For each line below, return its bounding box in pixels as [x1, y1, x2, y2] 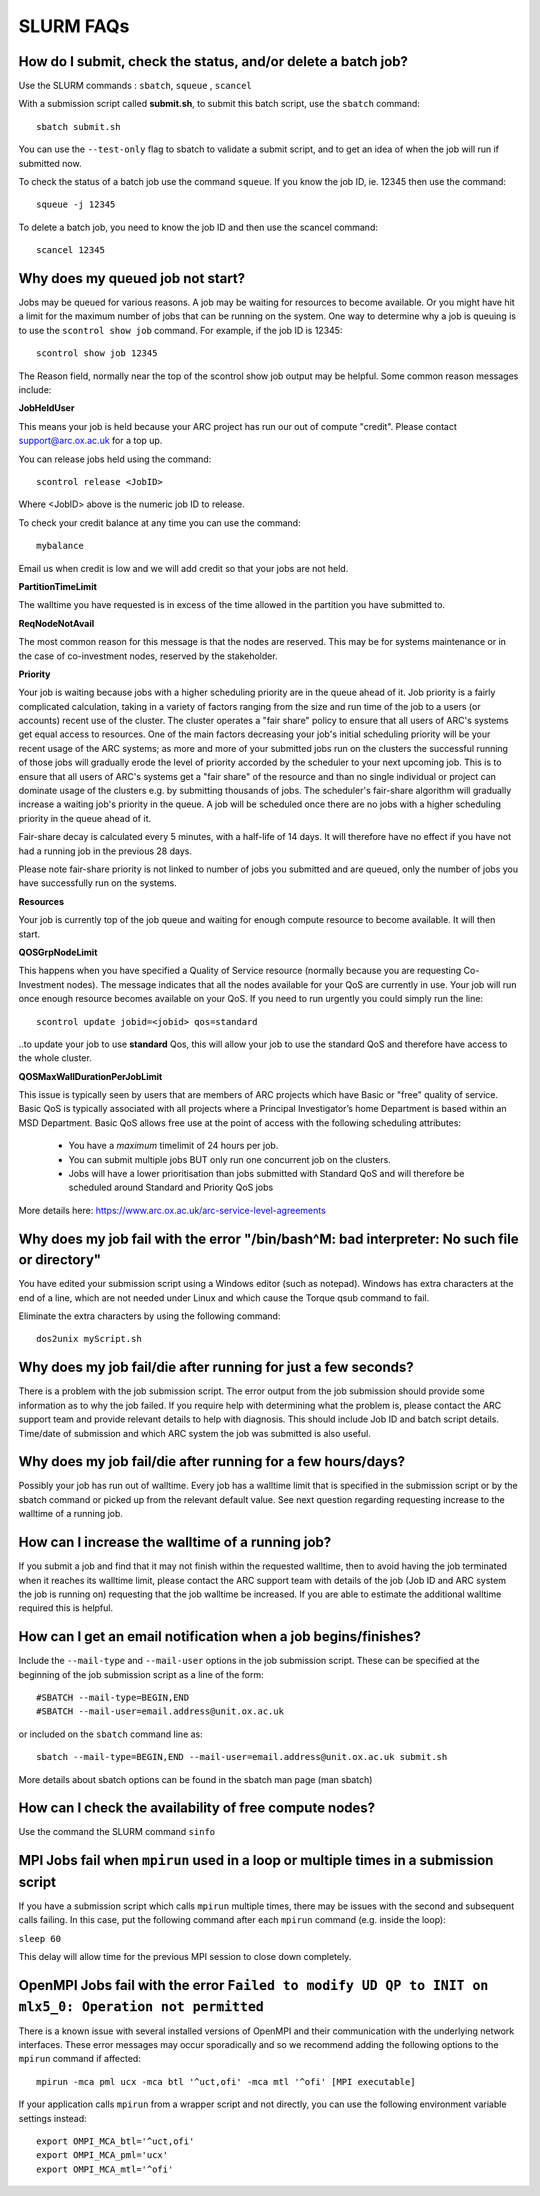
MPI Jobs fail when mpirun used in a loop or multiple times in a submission [18, 1852, 494, 1869]
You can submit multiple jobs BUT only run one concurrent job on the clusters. [68, 1153, 392, 1165]
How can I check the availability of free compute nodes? [18, 1800, 376, 1817]
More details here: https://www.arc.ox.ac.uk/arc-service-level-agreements [18, 1204, 327, 1216]
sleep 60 [18, 1933, 62, 1944]
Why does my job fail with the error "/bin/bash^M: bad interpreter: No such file [18, 1230, 519, 1247]
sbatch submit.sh [36, 121, 121, 132]
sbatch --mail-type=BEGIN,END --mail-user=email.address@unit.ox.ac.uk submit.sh [36, 1751, 448, 1763]
